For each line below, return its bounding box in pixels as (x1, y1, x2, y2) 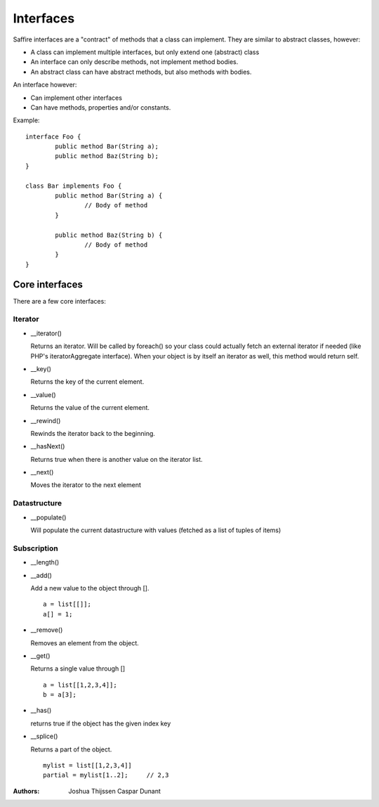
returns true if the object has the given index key (30, 719, 171, 728)
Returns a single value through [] (30, 664, 126, 673)
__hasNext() (30, 442, 65, 451)
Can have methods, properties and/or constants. (30, 103, 171, 112)
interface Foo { (25, 132, 81, 141)
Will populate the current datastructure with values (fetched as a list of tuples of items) (30, 526, 281, 534)
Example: (13, 116, 40, 124)
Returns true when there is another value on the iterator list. (30, 455, 203, 463)
